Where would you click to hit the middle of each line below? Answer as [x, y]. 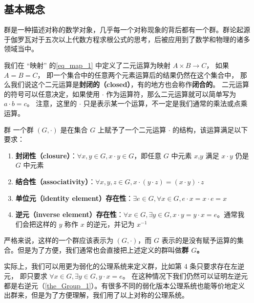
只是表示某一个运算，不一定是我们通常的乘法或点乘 [165, 103]
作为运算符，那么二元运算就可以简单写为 [171, 94]
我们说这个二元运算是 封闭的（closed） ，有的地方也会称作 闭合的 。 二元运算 [130, 84]
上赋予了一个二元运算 [132, 129]
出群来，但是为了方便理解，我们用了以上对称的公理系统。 [96, 295]
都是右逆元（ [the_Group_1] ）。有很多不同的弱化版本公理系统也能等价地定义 [125, 285]
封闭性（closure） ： [46, 155]
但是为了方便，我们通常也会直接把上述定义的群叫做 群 [103, 249]
